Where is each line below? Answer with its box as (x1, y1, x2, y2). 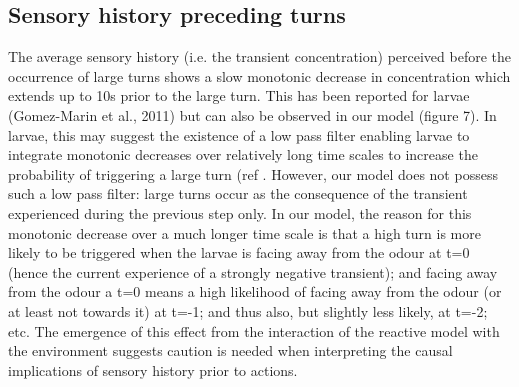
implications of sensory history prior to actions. (8, 359, 298, 380)
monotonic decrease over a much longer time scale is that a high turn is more (8, 222, 481, 243)
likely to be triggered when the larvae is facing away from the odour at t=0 (8, 242, 470, 263)
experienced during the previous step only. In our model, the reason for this (8, 202, 472, 223)
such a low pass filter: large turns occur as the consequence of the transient (8, 183, 468, 204)
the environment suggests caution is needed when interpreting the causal (8, 340, 453, 361)
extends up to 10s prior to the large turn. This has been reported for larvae (8, 85, 470, 106)
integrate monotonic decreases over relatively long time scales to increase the (8, 144, 478, 165)
